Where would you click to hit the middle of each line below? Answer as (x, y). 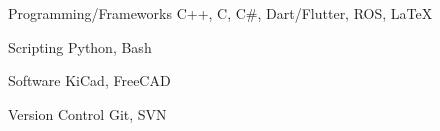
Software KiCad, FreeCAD (89, 80)
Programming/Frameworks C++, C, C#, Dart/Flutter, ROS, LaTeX (220, 13)
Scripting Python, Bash (80, 46)
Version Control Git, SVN (87, 113)
